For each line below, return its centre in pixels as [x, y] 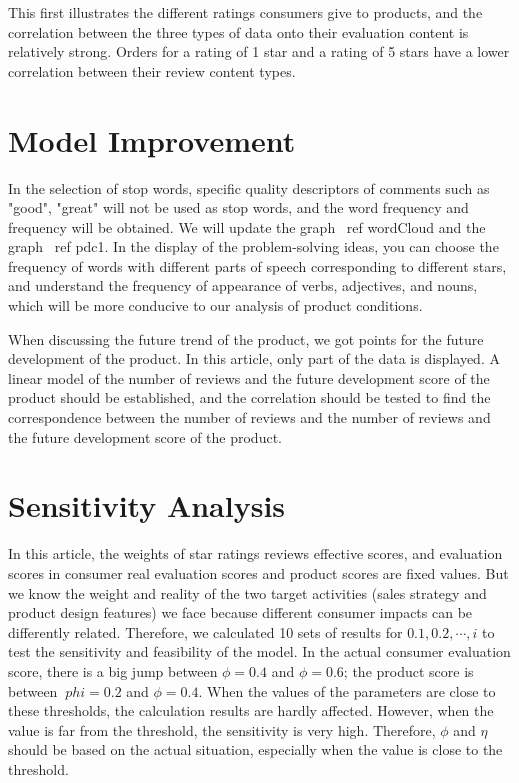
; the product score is [408, 670]
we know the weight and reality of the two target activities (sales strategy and [247, 592]
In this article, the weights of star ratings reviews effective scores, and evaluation [255, 553]
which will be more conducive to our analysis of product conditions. [215, 305]
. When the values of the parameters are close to [347, 690]
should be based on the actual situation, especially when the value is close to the [255, 749]
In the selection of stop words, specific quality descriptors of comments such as [249, 187]
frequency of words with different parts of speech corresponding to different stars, [257, 265]
